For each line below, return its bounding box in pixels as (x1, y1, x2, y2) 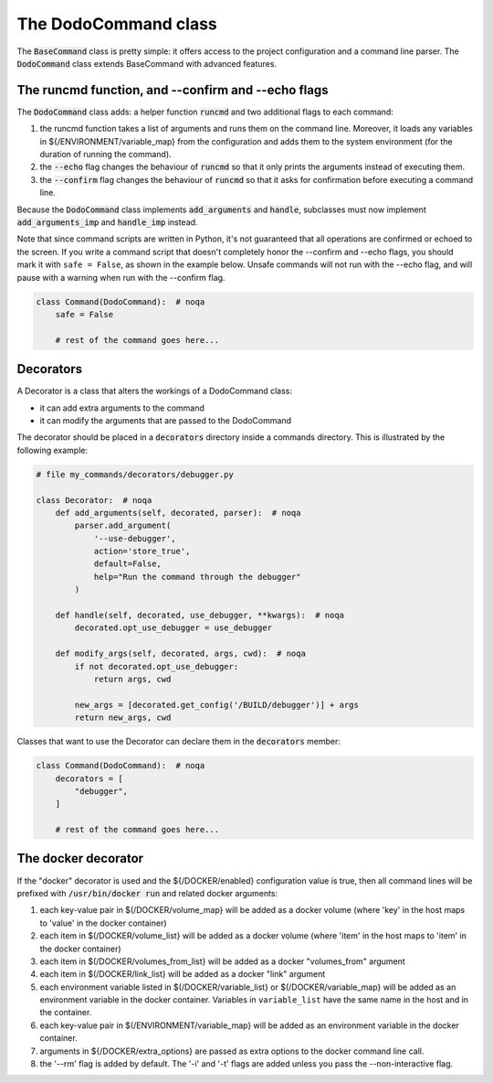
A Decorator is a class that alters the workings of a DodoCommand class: (16, 385, 292, 397)
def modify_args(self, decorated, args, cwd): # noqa (55, 649, 306, 659)
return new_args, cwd (74, 713, 172, 723)
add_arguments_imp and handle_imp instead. (16, 216, 198, 228)
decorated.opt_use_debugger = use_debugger (74, 623, 273, 633)
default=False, (93, 559, 162, 569)
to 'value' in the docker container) (39, 917, 168, 928)
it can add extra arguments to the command (39, 402, 205, 413)
